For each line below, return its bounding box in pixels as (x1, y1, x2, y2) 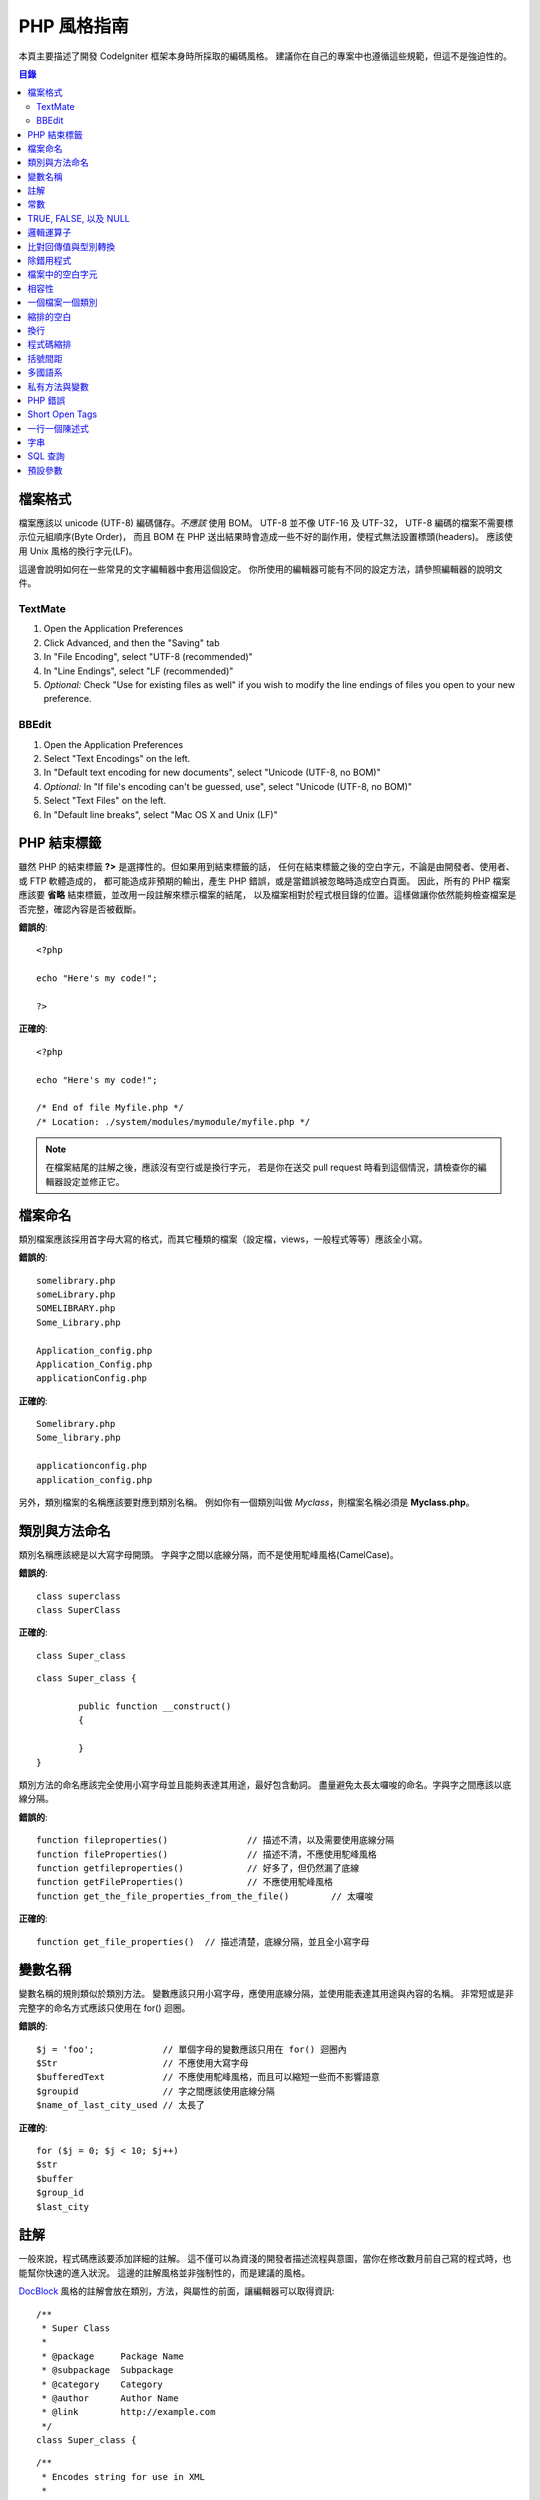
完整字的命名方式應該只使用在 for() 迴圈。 (18, 2001, 191, 2014)
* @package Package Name (41, 2350, 185, 2362)
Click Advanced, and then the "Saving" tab (43, 636, 220, 649)
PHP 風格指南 (18, 15, 129, 37)
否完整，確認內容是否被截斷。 (18, 903, 142, 915)
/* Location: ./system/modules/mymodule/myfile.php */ (36, 1116, 311, 1127)
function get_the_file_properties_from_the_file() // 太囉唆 (36, 1890, 374, 1902)
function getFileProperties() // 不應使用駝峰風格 (36, 1876, 334, 1888)
